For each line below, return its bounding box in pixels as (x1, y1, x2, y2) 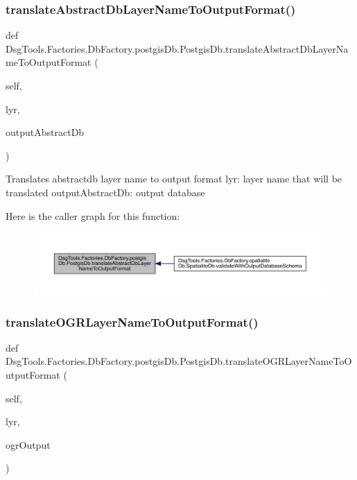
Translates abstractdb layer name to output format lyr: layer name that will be (6, 171, 342, 186)
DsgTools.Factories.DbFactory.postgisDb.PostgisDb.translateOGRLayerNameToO (6, 354, 352, 368)
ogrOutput (6, 437, 51, 452)
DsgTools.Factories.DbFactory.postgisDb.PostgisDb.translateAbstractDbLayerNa (6, 41, 349, 55)
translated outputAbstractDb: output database (6, 185, 205, 199)
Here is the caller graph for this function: (6, 208, 180, 223)
